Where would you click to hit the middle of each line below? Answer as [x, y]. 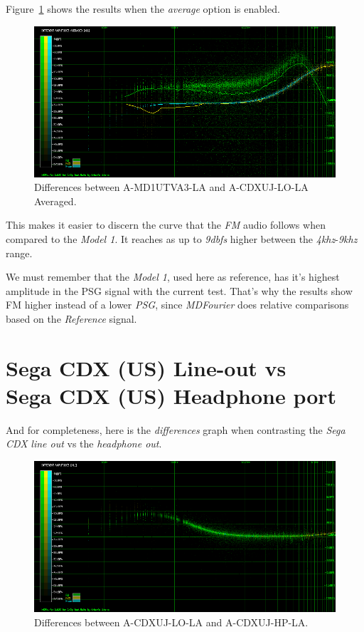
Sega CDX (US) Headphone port [171, 395]
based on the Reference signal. [71, 318]
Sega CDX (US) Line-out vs [146, 367]
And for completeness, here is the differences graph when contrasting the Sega [176, 429]
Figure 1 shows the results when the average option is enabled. [143, 9]
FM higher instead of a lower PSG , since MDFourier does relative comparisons [177, 305]
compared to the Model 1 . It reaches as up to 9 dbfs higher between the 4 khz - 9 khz [182, 238]
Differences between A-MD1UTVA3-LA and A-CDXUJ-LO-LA [171, 187]
